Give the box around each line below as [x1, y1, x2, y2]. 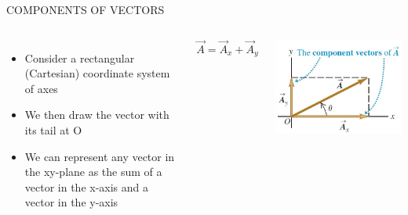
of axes [24, 80, 58, 96]
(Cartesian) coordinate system [24, 65, 170, 81]
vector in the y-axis [24, 194, 118, 210]
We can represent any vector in [24, 148, 175, 164]
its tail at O [24, 121, 82, 138]
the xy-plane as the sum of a [24, 163, 162, 180]
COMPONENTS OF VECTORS [6, 2, 165, 17]
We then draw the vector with [24, 106, 169, 123]
